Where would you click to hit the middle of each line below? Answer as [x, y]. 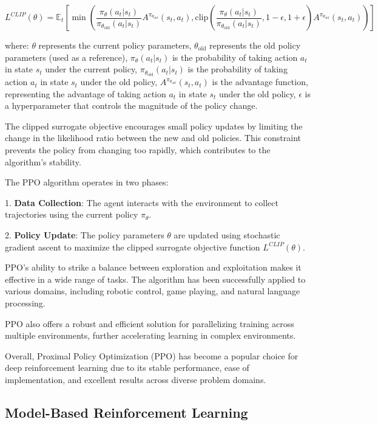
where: [17, 45]
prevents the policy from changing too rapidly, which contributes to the [138, 150]
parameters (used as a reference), [66, 57]
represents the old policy [255, 45]
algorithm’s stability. [43, 161]
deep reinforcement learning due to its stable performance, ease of [127, 368]
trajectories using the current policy [72, 214]
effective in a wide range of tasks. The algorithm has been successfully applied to [155, 279]
